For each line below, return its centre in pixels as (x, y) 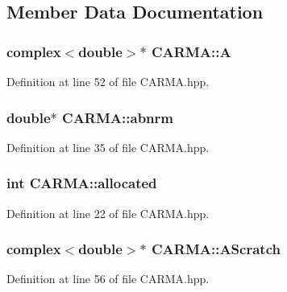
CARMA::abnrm (118, 117)
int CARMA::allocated (82, 183)
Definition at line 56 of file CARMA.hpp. (108, 279)
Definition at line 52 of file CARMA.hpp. (108, 81)
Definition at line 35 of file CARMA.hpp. (108, 147)
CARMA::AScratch (216, 249)
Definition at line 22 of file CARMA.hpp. (108, 213)
